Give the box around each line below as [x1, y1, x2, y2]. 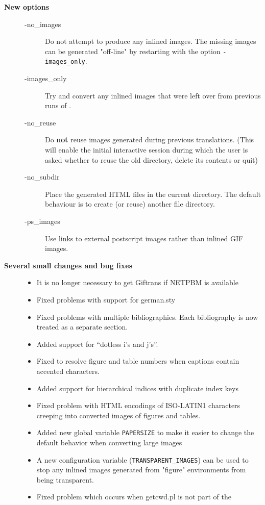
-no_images [25, 18, 61, 29]
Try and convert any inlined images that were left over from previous [45, 90, 261, 100]
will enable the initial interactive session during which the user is [45, 144, 248, 155]
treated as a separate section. [36, 321, 128, 332]
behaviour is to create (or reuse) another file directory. [45, 198, 215, 209]
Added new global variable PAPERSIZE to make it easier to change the [36, 427, 254, 438]
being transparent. [36, 474, 94, 485]
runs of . [45, 100, 71, 111]
